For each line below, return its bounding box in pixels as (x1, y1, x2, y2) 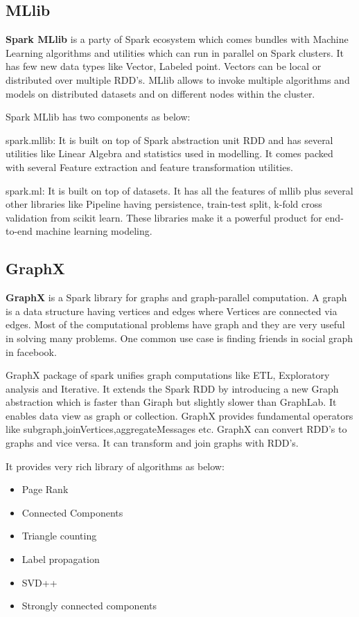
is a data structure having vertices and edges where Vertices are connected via (6, 303, 338, 318)
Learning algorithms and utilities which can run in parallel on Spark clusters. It (6, 45, 344, 60)
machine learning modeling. (35, 224, 152, 238)
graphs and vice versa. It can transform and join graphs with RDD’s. (6, 436, 299, 450)
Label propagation (21, 552, 100, 566)
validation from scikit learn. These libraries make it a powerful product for (6, 210, 322, 224)
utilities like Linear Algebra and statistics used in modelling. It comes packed (6, 146, 333, 161)
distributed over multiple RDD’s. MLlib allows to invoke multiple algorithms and (6, 72, 350, 87)
